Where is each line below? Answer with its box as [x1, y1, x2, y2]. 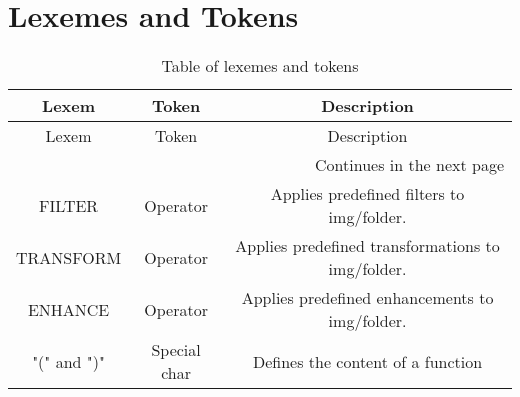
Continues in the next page [315, 153, 504, 177]
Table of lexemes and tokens [161, 54, 359, 78]
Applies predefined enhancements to [241, 286, 494, 310]
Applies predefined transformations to [235, 234, 500, 258]
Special [151, 338, 201, 362]
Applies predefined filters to [270, 182, 465, 206]
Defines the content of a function [252, 349, 483, 373]
